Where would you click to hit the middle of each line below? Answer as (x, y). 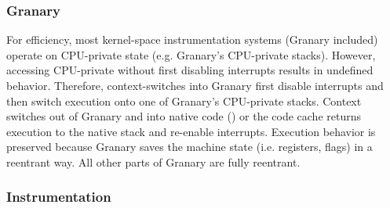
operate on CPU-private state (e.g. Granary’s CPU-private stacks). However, (191, 54)
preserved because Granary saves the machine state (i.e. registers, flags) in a (190, 147)
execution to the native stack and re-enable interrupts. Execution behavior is (191, 131)
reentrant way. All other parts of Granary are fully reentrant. (153, 161)
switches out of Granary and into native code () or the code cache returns (184, 116)
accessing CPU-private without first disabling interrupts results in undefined (190, 70)
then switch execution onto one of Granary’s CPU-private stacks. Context (184, 100)
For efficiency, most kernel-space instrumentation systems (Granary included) (192, 39)
